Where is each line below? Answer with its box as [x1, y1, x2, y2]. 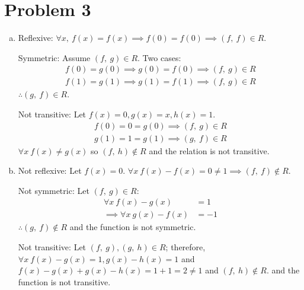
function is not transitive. [18, 275, 111, 288]
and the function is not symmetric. [69, 221, 196, 233]
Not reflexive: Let [18, 164, 82, 177]
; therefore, [165, 241, 206, 253]
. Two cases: [137, 51, 181, 63]
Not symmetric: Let [18, 184, 89, 196]
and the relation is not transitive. [149, 144, 270, 157]
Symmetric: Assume [18, 51, 91, 63]
